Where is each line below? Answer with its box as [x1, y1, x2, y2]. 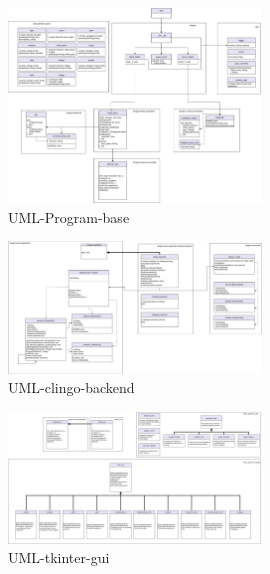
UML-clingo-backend [8, 377, 135, 398]
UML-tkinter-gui [8, 547, 110, 568]
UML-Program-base [8, 206, 130, 227]
